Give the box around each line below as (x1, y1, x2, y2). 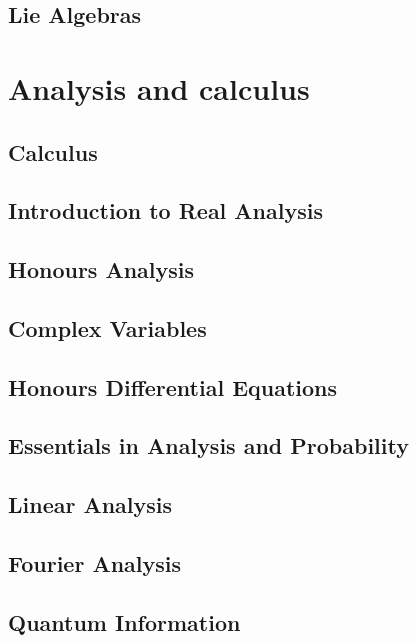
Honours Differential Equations (8, 371, 338, 402)
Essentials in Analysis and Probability (8, 430, 409, 461)
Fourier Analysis (8, 548, 182, 579)
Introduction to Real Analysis (8, 195, 323, 226)
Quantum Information (8, 606, 241, 637)
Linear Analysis (8, 489, 173, 520)
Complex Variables (8, 312, 207, 343)
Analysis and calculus (8, 67, 310, 108)
